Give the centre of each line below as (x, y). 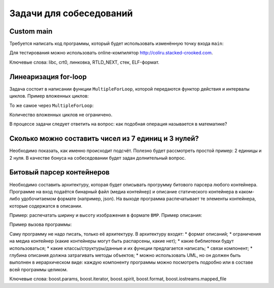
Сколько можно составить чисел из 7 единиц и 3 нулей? (104, 139)
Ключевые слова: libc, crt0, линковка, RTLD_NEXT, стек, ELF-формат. (84, 62)
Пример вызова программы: (41, 224)
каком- (247, 191)
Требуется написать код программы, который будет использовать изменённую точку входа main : (116, 44)
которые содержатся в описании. (46, 206)
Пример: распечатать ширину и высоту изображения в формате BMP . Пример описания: (106, 215)
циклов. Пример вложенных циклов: (49, 96)
